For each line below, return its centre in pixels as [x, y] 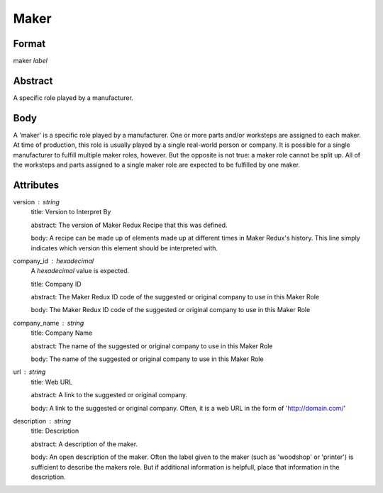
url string [29, 372]
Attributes [36, 185]
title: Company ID [56, 284]
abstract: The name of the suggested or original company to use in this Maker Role [152, 346]
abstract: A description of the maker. [84, 444]
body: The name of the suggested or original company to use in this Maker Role [147, 359]
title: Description [55, 431]
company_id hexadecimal [54, 261]
